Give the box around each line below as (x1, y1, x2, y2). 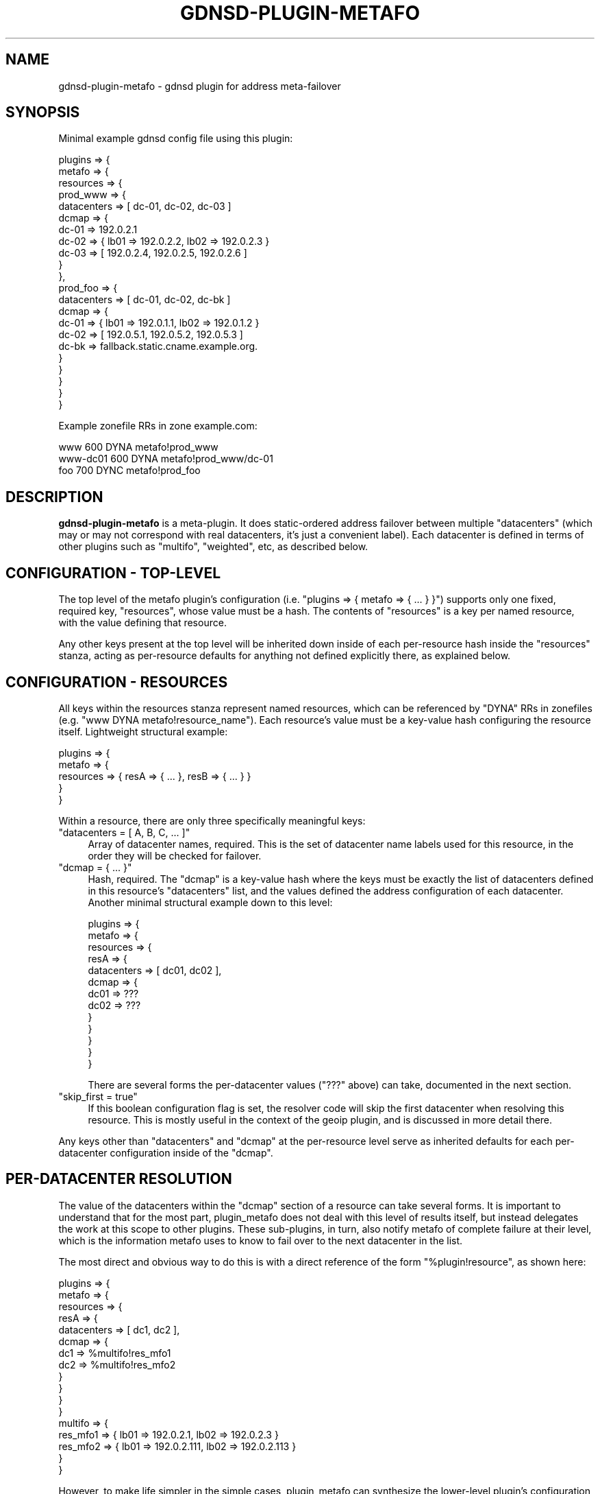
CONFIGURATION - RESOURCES (5, 673, 228, 691)
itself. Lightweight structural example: (58, 725, 228, 737)
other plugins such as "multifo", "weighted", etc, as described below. (58, 541, 368, 553)
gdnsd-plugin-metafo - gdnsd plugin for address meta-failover (58, 80, 341, 92)
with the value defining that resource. (58, 617, 227, 629)
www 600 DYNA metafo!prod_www (58, 441, 218, 453)
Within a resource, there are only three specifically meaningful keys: (58, 814, 366, 827)
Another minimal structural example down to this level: (88, 896, 333, 908)
